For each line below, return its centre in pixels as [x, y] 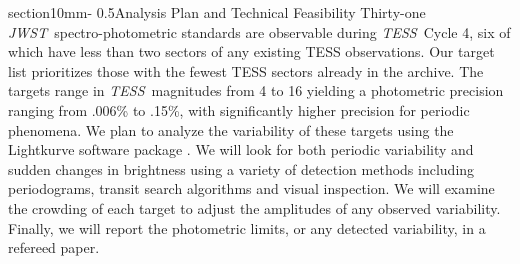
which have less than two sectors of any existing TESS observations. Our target [251, 51]
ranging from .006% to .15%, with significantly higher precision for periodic [239, 109]
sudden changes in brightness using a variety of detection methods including [241, 168]
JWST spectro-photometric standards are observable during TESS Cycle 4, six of [259, 31]
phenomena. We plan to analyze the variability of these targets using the [231, 129]
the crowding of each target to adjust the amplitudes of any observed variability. [254, 207]
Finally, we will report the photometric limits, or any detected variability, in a [247, 227]
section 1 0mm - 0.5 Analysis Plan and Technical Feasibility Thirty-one [217, 12]
